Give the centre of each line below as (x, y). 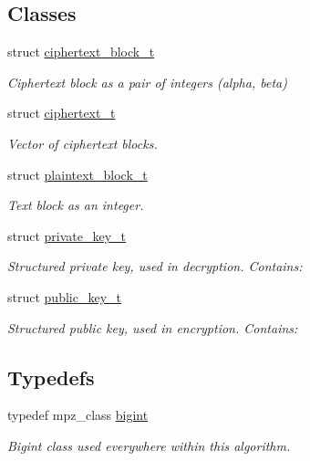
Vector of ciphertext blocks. (83, 143)
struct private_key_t (67, 235)
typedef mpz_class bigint (78, 415)
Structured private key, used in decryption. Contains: (155, 266)
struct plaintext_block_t (77, 174)
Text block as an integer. (76, 205)
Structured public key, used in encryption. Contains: (153, 327)
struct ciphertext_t (62, 113)
